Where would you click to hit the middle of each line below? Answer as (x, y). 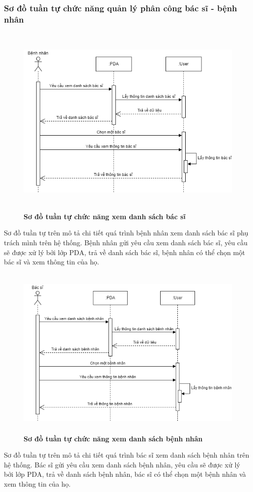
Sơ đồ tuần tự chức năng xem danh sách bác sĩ (105, 216)
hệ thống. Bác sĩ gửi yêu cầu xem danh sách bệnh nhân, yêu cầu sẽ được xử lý (122, 464)
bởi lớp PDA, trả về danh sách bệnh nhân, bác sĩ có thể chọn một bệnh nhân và (125, 474)
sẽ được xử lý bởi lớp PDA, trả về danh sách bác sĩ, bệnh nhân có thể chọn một (125, 252)
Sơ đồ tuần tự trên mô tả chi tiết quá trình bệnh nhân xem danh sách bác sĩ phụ (126, 233)
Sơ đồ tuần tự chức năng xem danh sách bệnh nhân (113, 438)
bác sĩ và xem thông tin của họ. (52, 262)
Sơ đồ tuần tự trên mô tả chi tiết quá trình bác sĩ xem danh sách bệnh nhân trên (127, 455)
